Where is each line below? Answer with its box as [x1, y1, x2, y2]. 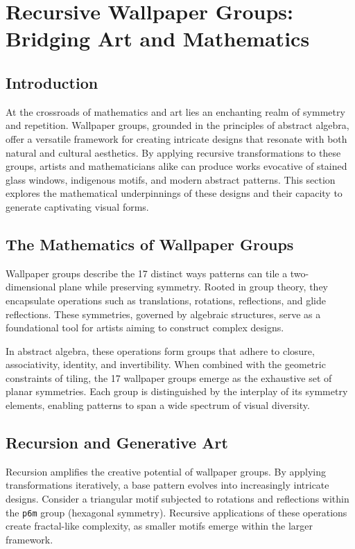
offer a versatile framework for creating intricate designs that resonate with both [6, 131, 347, 146]
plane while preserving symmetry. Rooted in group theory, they [59, 279, 328, 294]
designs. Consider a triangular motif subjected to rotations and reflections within [6, 491, 349, 506]
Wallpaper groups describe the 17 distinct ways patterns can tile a [6, 265, 288, 280]
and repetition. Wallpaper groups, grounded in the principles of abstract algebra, [6, 118, 349, 132]
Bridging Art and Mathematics [6, 24, 310, 53]
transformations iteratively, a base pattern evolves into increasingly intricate [6, 478, 329, 492]
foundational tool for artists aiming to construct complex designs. [6, 320, 284, 335]
